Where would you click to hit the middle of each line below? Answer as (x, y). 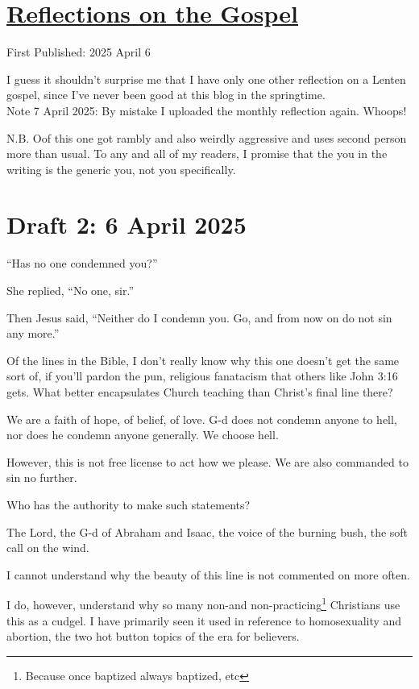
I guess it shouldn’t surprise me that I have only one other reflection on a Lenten (206, 79)
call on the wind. (48, 548)
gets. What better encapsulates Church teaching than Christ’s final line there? (200, 391)
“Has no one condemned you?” (82, 263)
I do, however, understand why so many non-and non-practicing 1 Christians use (203, 603)
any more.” (33, 333)
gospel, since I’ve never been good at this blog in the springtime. (166, 95)
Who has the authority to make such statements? (129, 504)
